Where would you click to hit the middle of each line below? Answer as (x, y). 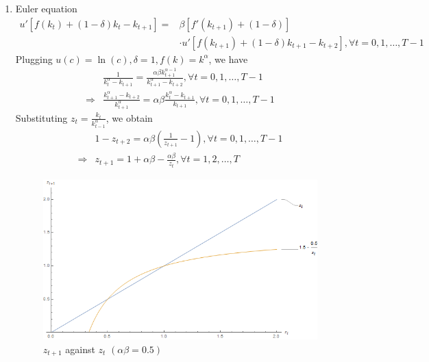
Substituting (41, 117)
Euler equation (46, 8)
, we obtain (129, 117)
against (80, 349)
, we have (228, 59)
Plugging (34, 59)
